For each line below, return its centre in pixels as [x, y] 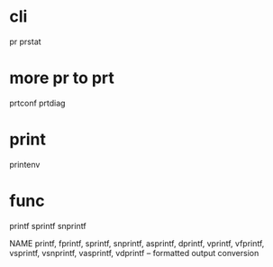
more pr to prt [62, 78]
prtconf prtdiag [37, 103]
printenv [25, 164]
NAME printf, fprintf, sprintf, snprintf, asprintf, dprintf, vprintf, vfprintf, [137, 243]
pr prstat [26, 41]
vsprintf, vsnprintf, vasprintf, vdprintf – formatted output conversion [134, 253]
